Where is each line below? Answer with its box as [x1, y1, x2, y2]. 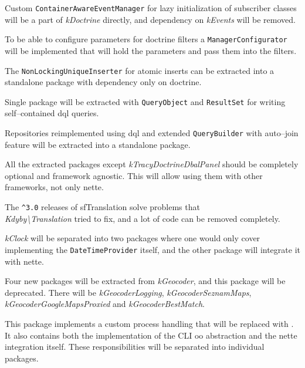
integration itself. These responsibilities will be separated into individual [5, 340, 265, 353]
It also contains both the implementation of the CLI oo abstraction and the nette [5, 329, 297, 341]
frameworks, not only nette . [5, 181, 104, 193]
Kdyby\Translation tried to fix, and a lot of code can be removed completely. [5, 212, 280, 224]
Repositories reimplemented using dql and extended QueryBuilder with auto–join [5, 127, 299, 139]
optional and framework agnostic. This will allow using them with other [5, 169, 263, 181]
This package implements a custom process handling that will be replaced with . [5, 317, 294, 329]
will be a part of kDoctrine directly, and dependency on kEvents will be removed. [5, 13, 296, 25]
